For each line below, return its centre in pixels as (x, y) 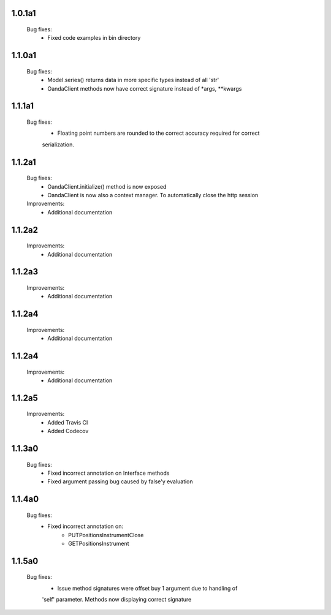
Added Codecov (68, 431)
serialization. (58, 145)
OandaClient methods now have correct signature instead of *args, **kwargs (145, 88)
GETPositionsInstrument (99, 543)
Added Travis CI (68, 422)
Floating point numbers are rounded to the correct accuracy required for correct (158, 133)
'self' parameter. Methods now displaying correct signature (117, 600)
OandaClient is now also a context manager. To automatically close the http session (153, 195)
